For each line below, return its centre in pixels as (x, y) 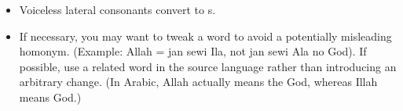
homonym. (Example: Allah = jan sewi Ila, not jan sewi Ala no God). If (193, 51)
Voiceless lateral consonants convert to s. (117, 9)
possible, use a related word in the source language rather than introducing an (208, 66)
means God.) (50, 97)
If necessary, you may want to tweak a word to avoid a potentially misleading (205, 36)
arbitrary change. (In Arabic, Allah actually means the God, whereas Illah (198, 82)
